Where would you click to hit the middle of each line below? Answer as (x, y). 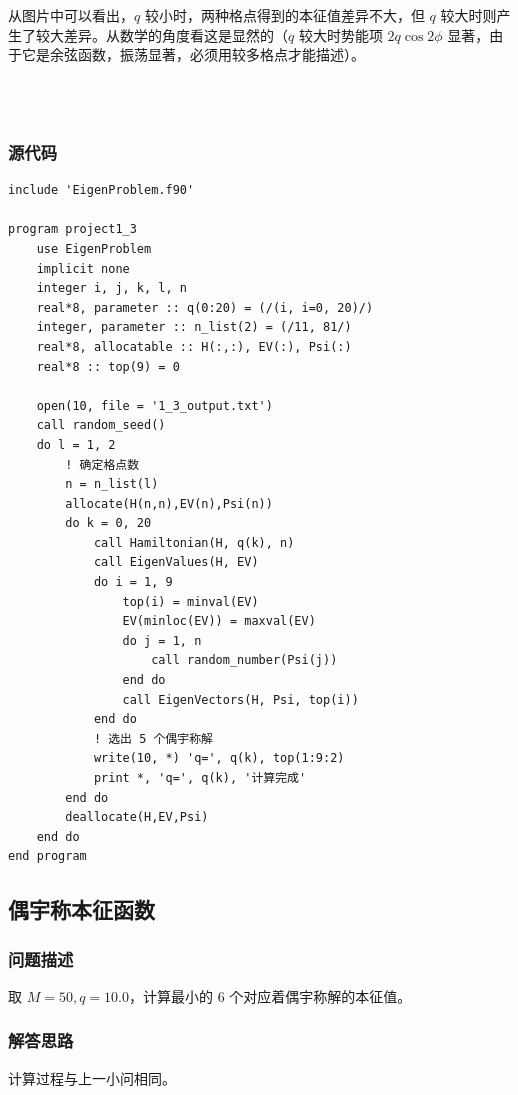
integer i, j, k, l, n (111, 288)
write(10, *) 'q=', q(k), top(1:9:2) (219, 758)
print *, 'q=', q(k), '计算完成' (200, 778)
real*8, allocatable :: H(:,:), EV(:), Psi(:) (194, 346)
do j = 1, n (162, 640)
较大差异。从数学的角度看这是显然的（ (161, 34)
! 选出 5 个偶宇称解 (153, 738)
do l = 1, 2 (76, 444)
